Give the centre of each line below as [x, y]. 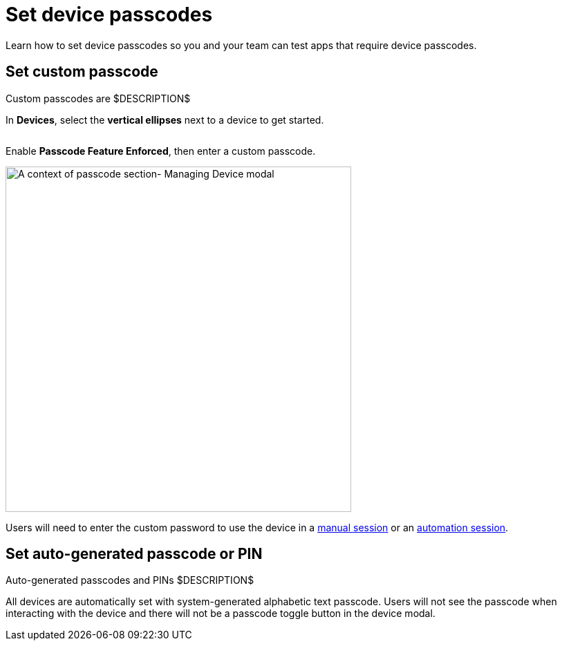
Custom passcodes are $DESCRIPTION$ [98, 98]
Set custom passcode [82, 72]
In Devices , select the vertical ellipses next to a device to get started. [165, 120]
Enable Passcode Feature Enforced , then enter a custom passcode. [161, 151]
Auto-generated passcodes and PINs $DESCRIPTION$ [130, 580]
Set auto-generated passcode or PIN [134, 554]
